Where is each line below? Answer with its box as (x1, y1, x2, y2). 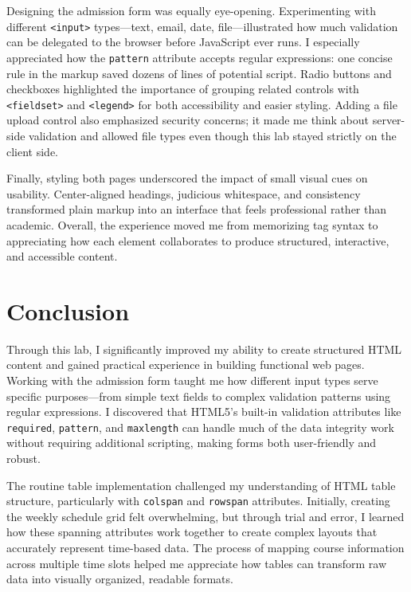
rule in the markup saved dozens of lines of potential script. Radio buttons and (6, 65, 392, 81)
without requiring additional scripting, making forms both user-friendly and (6, 434, 377, 451)
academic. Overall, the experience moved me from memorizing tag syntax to (6, 216, 378, 233)
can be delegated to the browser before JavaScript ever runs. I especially (6, 33, 360, 50)
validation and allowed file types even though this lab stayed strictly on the (29, 127, 397, 143)
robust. (6, 450, 41, 467)
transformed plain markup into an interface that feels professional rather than (6, 201, 387, 218)
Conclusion (6, 294, 130, 327)
